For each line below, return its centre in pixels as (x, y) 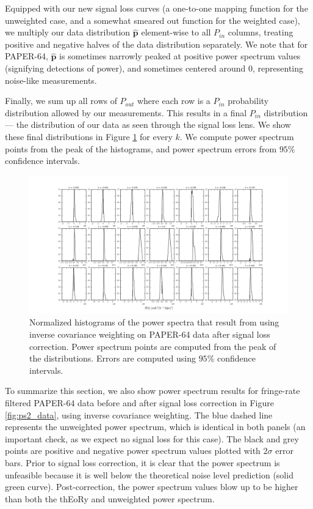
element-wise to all (176, 32)
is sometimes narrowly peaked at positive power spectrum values (180, 56)
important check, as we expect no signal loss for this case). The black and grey (152, 438)
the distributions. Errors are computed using (113, 358)
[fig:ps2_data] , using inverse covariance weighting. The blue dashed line (139, 414)
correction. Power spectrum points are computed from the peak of (153, 346)
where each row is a (174, 101)
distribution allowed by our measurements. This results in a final (126, 112)
